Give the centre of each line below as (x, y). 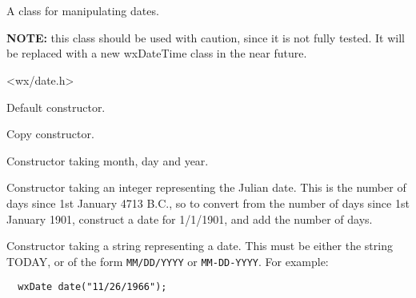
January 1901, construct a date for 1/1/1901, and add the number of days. (190, 219)
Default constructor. (56, 107)
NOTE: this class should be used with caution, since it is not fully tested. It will (206, 37)
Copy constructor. (50, 134)
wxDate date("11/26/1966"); (92, 287)
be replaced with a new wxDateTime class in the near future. (157, 53)
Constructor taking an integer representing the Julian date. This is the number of (206, 187)
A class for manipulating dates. (83, 11)
